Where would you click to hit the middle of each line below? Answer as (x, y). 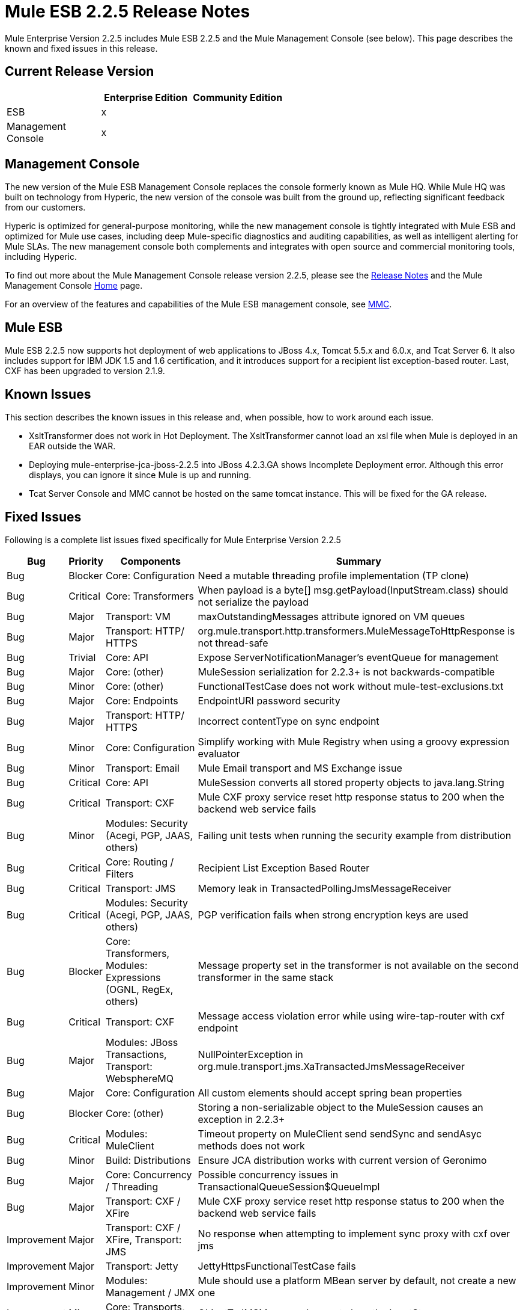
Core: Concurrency (149, 1174)
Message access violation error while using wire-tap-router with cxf (351, 1016)
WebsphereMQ (140, 1078)
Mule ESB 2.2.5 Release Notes (128, 11)
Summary (358, 561)
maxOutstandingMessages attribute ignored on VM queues (331, 616)
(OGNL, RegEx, (140, 989)
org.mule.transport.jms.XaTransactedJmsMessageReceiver (331, 1066)
